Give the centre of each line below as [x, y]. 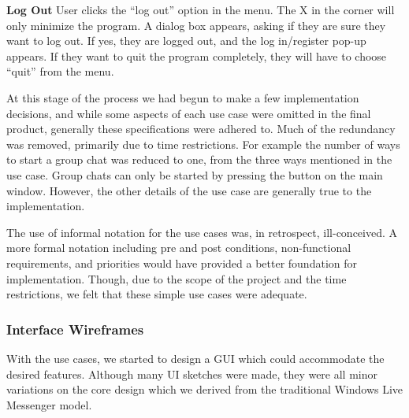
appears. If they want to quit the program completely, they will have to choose [197, 55]
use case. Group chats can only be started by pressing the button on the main [195, 174]
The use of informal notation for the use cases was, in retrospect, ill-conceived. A [202, 232]
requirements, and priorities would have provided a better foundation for [182, 263]
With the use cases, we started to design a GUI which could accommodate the [195, 358]
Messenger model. [49, 404]
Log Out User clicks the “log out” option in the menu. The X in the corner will [201, 9]
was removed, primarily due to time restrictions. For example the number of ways [203, 144]
